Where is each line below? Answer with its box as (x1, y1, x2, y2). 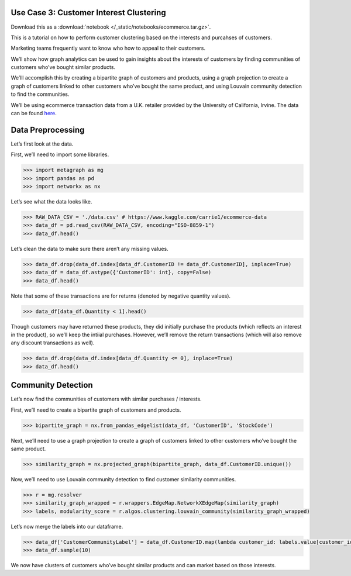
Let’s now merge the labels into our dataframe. (11, 523, 123, 530)
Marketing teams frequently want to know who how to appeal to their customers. (11, 44, 206, 52)
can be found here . (11, 110, 57, 117)
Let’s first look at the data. (11, 140, 74, 147)
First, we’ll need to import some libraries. (11, 151, 109, 158)
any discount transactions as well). (11, 339, 95, 346)
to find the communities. (11, 91, 70, 98)
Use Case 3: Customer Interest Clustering (11, 8, 166, 18)
